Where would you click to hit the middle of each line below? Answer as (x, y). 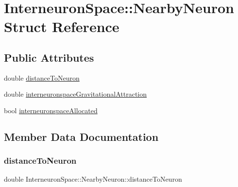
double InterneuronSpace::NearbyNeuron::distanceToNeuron (93, 178)
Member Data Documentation (81, 136)
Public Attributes (49, 57)
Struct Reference (62, 26)
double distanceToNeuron (42, 77)
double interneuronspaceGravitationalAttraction (76, 94)
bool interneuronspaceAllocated (51, 110)
